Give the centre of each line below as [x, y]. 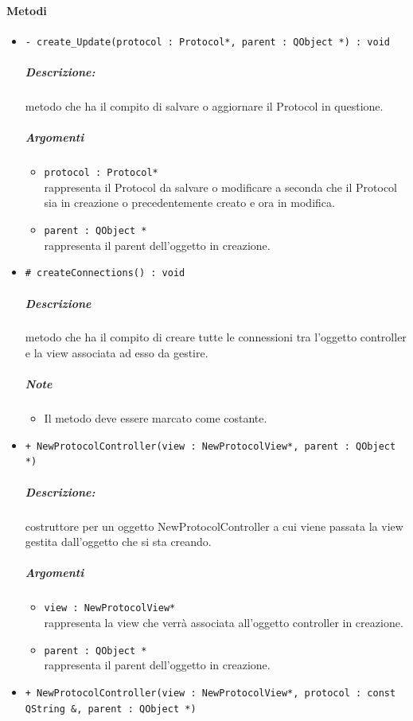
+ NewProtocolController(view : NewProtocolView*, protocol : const [210, 693]
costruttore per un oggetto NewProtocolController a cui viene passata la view [214, 526]
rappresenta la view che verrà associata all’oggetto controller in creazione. [224, 623]
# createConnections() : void [105, 273]
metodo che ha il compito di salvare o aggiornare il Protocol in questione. [204, 106]
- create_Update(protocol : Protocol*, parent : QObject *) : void [207, 42]
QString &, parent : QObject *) [111, 709]
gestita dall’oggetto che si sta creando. [118, 542]
